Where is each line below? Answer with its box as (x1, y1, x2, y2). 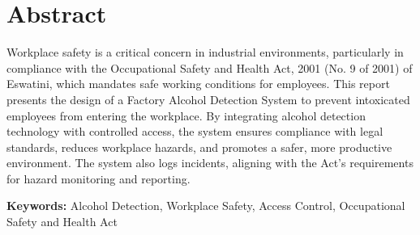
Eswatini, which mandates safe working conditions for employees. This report (6, 75, 390, 92)
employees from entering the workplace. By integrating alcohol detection (6, 107, 366, 124)
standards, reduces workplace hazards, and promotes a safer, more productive (6, 138, 392, 155)
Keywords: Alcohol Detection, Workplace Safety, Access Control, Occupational (6, 197, 405, 214)
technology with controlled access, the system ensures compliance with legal (6, 123, 384, 140)
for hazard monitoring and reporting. (6, 170, 191, 187)
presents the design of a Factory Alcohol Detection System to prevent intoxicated (6, 90, 410, 107)
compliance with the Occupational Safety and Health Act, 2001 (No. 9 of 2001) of (6, 59, 413, 76)
